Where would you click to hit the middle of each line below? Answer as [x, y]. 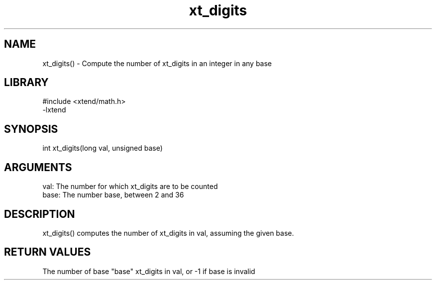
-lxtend [54, 110]
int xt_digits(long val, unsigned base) [103, 148]
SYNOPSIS [31, 129]
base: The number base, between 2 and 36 [113, 195]
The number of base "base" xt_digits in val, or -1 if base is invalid [149, 271]
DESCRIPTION [40, 214]
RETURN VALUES [48, 252]
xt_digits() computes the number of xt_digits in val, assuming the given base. [168, 233]
